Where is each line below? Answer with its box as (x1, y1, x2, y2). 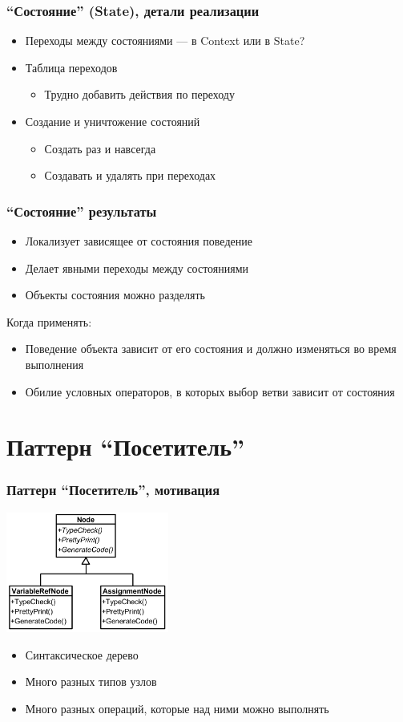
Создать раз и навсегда (44, 140, 156, 156)
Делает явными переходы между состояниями (25, 259, 249, 276)
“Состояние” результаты (6, 201, 157, 221)
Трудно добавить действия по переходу (44, 86, 235, 103)
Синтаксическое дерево (25, 646, 139, 663)
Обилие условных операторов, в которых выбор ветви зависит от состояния (25, 383, 395, 400)
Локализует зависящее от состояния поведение (25, 233, 252, 249)
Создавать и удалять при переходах (44, 167, 216, 184)
